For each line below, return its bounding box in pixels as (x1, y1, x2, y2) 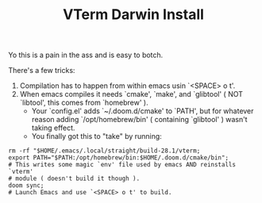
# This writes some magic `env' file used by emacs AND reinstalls (8, 161, 237, 169)
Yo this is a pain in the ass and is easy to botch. (8, 50, 164, 60)
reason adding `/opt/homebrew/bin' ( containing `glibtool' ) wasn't (31, 115, 248, 124)
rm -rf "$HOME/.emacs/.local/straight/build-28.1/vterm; (8, 147, 201, 155)
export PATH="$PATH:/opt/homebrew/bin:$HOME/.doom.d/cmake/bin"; (8, 154, 229, 162)
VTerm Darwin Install (62, 6, 205, 24)
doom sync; (8, 182, 44, 190)
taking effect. (31, 123, 75, 132)
